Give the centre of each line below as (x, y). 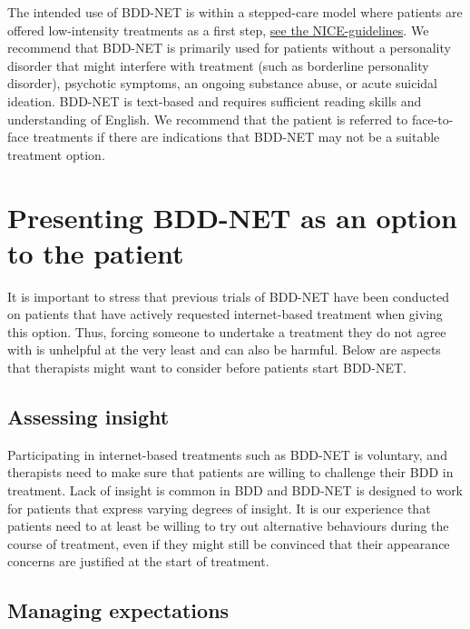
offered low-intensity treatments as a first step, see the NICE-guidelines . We (218, 30)
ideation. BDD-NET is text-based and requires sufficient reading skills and (215, 100)
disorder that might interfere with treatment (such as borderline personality (218, 65)
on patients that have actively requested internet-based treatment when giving (225, 314)
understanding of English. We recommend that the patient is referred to (208, 119)
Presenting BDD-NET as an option (232, 217)
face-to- (432, 119)
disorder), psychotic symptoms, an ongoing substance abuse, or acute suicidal (223, 83)
